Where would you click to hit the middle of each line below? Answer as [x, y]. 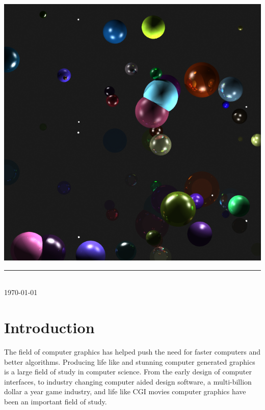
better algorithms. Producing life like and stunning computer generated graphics [130, 361]
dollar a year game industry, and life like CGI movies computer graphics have [125, 391]
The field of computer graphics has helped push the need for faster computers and [132, 351]
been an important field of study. [56, 401]
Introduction [49, 327]
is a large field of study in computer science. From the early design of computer [128, 372]
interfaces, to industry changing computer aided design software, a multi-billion [128, 381]
